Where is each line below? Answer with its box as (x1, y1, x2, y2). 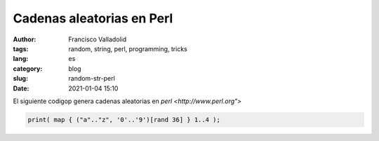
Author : (13, 35, 36, 43)
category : (13, 64, 43, 73)
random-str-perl (68, 74, 115, 83)
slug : (13, 74, 28, 83)
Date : (13, 84, 29, 93)
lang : (13, 55, 29, 63)
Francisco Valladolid (68, 35, 127, 43)
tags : (13, 44, 29, 53)
